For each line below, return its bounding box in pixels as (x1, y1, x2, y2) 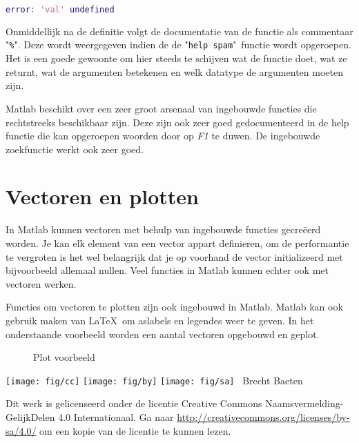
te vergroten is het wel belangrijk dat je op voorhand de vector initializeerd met (6, 249, 343, 264)
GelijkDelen (6, 410, 55, 424)
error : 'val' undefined (6, 5, 115, 14)
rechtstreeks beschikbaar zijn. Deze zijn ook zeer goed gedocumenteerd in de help (6, 115, 349, 129)
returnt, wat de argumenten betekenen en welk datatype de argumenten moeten (6, 64, 343, 79)
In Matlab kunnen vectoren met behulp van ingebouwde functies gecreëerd (6, 222, 321, 237)
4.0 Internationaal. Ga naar (58, 410, 174, 424)
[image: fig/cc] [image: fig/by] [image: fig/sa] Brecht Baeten (6, 373, 303, 387)
